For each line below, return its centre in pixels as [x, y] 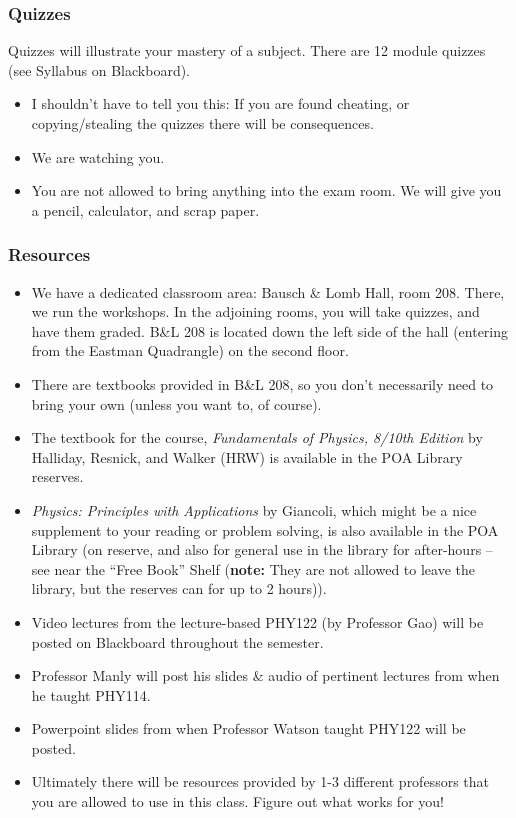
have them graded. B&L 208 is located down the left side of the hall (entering [270, 330]
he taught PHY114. [91, 694]
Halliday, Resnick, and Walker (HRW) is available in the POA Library [247, 456]
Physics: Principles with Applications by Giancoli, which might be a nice [254, 509]
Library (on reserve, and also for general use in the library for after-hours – [262, 549]
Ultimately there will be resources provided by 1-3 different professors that [260, 781]
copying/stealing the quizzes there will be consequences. [202, 123]
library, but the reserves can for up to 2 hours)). [179, 588]
